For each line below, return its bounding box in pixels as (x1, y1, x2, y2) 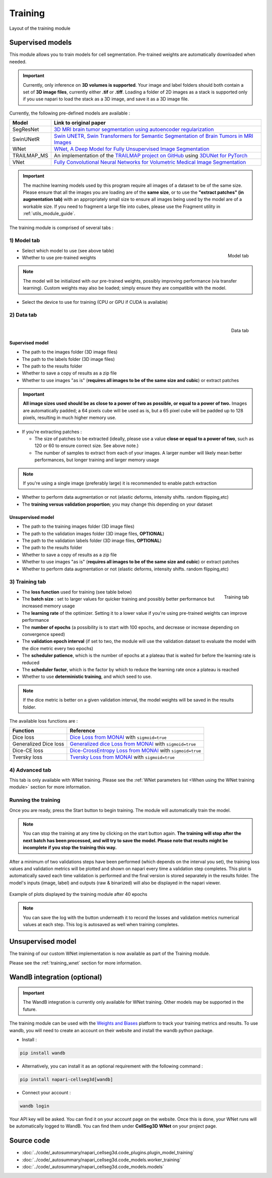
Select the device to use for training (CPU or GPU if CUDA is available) (22, 299, 168, 305)
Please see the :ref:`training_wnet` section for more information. (9, 959, 142, 966)
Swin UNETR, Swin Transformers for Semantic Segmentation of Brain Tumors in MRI (53, 133, 254, 140)
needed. (9, 59, 27, 65)
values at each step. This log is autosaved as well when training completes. (23, 922, 179, 928)
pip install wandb (20, 1050, 65, 1056)
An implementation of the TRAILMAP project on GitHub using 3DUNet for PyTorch (53, 152, 248, 159)
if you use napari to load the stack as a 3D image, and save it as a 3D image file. (23, 96, 189, 102)
